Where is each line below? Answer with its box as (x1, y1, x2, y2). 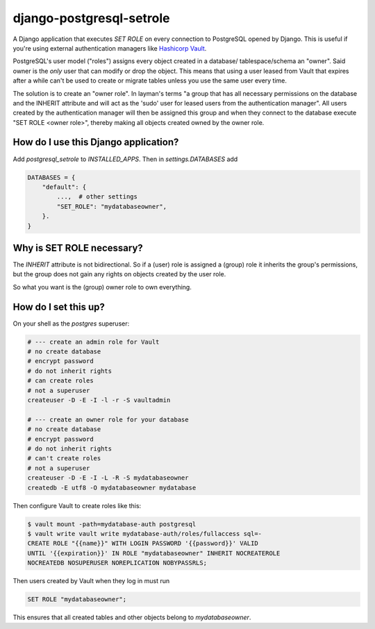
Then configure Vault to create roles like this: (12, 501, 142, 510)
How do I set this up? (12, 301, 106, 312)
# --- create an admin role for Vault (27, 337, 160, 346)
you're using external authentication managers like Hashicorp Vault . (12, 44, 207, 52)
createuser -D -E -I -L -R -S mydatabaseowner (27, 474, 189, 482)
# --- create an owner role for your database (27, 415, 189, 423)
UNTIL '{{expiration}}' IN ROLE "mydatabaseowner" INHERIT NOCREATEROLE (27, 549, 281, 557)
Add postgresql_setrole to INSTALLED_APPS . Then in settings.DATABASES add (12, 155, 238, 163)
